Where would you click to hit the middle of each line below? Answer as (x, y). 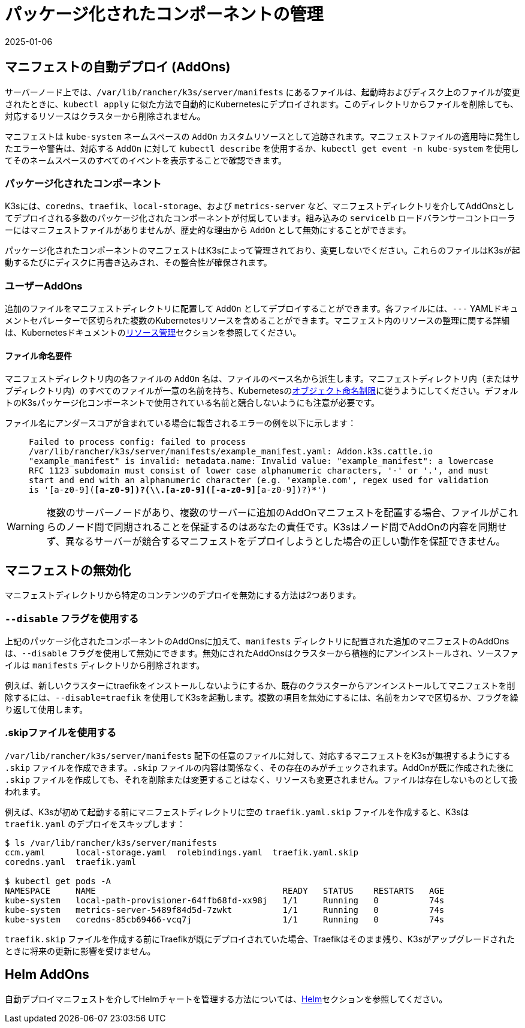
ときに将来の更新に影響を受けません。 (80, 951)
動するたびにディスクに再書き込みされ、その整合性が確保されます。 (138, 263)
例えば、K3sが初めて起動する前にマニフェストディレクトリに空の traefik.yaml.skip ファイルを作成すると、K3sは (237, 812)
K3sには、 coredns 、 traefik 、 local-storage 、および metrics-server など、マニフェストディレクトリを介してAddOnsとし (260, 206)
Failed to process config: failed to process (138, 442)
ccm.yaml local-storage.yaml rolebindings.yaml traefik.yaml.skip (182, 852)
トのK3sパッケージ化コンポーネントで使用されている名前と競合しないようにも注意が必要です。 (192, 403)
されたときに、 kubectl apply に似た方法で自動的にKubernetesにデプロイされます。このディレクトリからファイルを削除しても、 (262, 104)
